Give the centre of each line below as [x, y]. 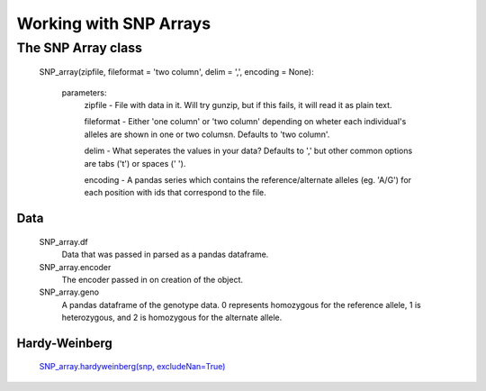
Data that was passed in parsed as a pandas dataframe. [165, 255]
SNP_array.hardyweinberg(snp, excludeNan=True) [132, 367]
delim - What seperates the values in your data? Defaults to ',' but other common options [248, 151]
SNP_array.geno [69, 292]
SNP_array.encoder [75, 267]
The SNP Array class [80, 48]
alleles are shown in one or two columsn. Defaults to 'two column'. [207, 134]
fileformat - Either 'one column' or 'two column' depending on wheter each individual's [245, 122]
